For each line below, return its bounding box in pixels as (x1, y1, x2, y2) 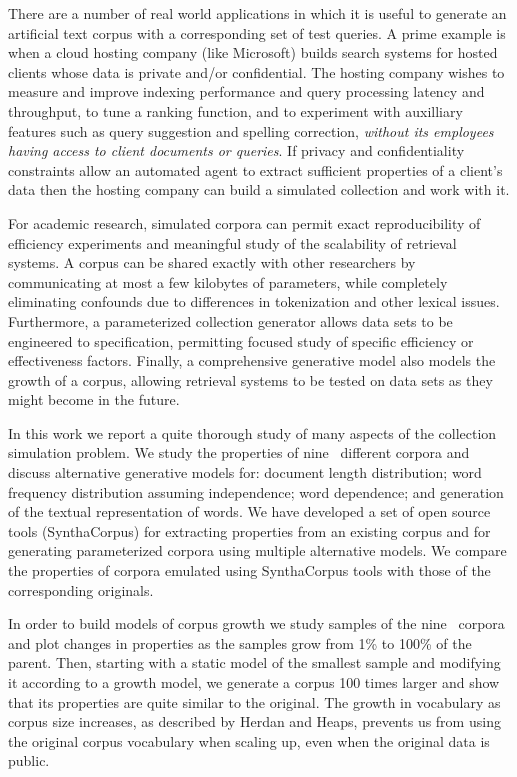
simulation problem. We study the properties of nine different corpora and (8, 442, 470, 463)
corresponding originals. (8, 579, 154, 600)
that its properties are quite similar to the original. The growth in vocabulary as (8, 691, 501, 712)
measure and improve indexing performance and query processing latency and (8, 81, 485, 102)
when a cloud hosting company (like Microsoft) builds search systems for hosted (8, 42, 498, 63)
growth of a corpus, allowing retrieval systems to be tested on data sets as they (8, 369, 493, 390)
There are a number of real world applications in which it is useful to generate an (8, 3, 507, 23)
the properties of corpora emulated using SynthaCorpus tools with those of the (8, 560, 491, 581)
